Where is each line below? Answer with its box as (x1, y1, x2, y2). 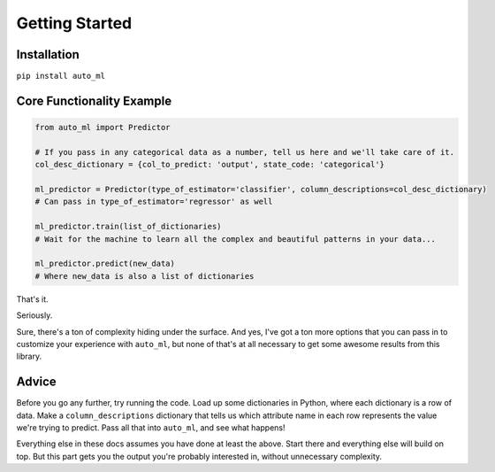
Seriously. (16, 310, 53, 321)
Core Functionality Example (16, 93, 172, 108)
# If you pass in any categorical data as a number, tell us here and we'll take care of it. (34, 147, 455, 157)
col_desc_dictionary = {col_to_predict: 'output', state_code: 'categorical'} (34, 159, 385, 170)
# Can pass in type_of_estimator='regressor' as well (34, 197, 273, 207)
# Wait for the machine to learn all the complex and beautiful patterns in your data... (34, 234, 437, 244)
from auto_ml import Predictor (34, 122, 171, 133)
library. (16, 351, 42, 362)
